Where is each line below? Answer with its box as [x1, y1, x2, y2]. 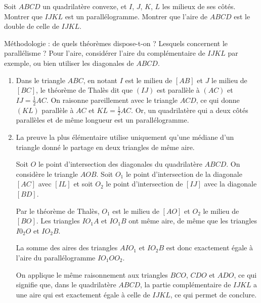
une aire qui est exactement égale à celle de [16, 289, 150, 299]
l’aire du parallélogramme [16, 252, 96, 262]
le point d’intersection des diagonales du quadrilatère [38, 159, 202, 169]
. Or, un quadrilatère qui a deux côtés [131, 104, 248, 115]
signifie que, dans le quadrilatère [16, 279, 116, 290]
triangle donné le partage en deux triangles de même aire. [16, 141, 195, 152]
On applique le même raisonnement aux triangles [16, 269, 168, 280]
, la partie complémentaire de [140, 279, 231, 290]
